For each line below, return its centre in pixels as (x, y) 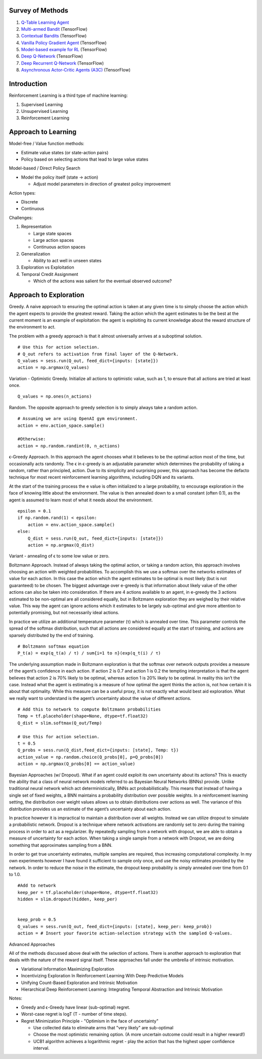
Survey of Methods (39, 10)
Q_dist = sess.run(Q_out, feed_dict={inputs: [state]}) (95, 538)
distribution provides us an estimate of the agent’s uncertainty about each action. (90, 809)
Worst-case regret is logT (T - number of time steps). (74, 1014)
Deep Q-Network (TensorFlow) (52, 56)
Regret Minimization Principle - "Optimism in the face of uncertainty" (90, 1021)
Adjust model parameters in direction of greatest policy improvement (102, 184)
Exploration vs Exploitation (48, 267)
